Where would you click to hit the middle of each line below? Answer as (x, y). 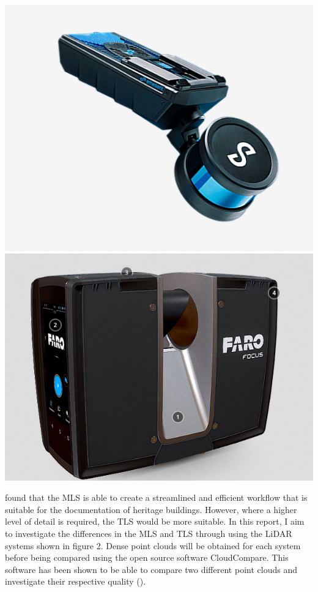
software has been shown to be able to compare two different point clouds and (151, 569)
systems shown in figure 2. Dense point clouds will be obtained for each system (153, 545)
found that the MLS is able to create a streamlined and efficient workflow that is (156, 497)
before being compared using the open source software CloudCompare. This (147, 557)
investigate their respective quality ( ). (76, 581)
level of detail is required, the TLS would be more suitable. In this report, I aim (155, 521)
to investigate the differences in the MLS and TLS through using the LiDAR (149, 534)
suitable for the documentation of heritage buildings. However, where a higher (151, 509)
